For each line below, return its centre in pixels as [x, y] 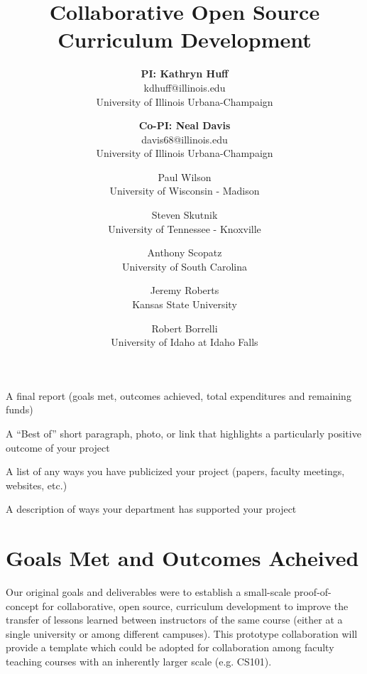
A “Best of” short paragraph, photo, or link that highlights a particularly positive [183, 433]
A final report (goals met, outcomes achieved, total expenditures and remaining [179, 395]
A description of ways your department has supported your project [151, 509]
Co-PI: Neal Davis [185, 125]
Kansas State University [185, 304]
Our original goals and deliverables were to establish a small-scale [148, 592]
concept [22, 605]
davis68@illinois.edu [185, 139]
